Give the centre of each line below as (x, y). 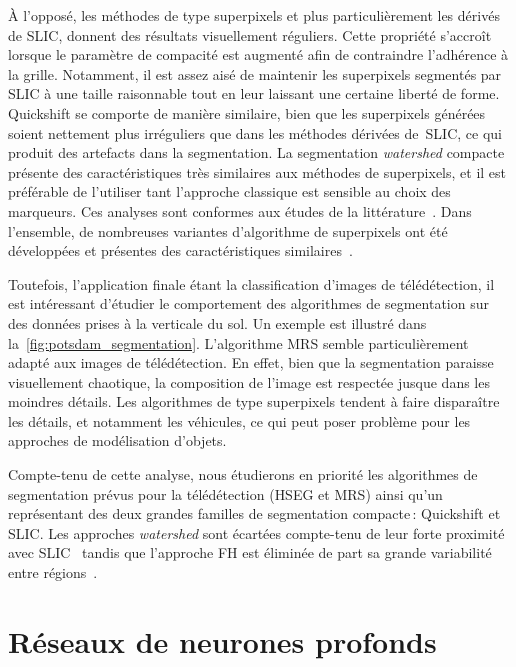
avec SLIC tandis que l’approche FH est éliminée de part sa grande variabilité (250, 552)
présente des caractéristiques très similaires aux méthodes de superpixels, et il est (257, 171)
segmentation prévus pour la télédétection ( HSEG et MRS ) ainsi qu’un (225, 493)
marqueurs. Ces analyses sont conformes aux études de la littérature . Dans (240, 210)
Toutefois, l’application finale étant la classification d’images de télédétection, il (251, 283)
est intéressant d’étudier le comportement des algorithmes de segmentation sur (248, 303)
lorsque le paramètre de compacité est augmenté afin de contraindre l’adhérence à (258, 54)
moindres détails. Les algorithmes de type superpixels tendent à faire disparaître (254, 401)
